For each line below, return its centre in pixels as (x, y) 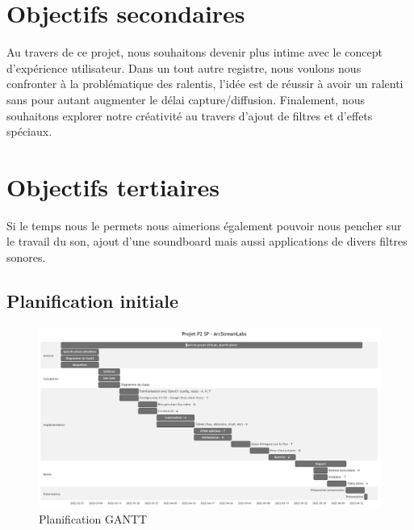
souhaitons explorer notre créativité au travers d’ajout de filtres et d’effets (190, 115)
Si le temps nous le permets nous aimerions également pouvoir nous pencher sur (204, 225)
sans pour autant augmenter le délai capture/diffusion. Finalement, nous (186, 99)
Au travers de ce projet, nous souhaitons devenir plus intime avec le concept (195, 52)
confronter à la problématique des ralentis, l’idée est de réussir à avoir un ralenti (205, 84)
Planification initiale (92, 300)
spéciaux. (29, 131)
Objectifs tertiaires (113, 186)
